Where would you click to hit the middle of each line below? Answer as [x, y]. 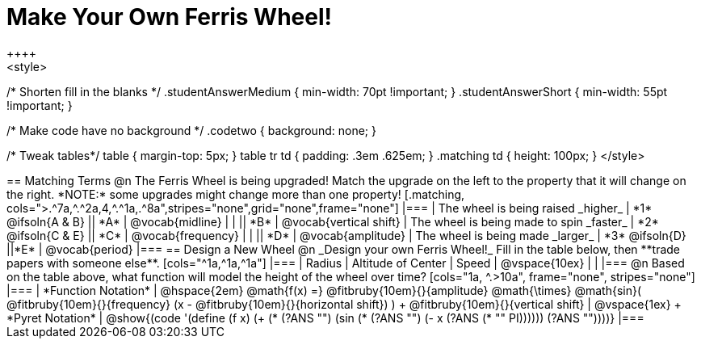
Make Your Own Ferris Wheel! [169, 17]
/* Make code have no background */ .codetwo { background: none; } [191, 130]
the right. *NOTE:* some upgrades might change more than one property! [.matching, [236, 194]
